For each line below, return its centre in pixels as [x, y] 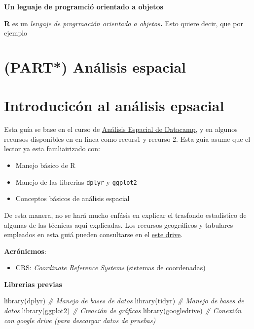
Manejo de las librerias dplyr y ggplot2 [76, 182]
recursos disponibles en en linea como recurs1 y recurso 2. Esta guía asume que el [127, 139]
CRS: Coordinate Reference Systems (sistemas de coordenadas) [110, 267]
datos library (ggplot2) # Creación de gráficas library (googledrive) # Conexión [123, 310]
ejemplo [16, 33]
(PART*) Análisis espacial [95, 66]
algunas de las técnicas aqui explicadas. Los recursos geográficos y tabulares [119, 225]
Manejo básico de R [45, 165]
